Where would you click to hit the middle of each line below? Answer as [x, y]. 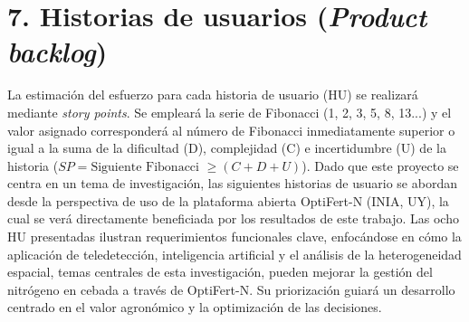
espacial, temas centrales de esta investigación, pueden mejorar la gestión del [220, 272]
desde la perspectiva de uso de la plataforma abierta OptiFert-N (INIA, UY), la [228, 200]
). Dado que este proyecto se [380, 165]
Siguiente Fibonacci [145, 167]
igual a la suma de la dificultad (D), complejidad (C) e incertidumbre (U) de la [227, 148]
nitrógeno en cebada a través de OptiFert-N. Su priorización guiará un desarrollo [231, 289]
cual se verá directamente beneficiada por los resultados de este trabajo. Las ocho [233, 218]
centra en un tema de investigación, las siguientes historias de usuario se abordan [232, 183]
